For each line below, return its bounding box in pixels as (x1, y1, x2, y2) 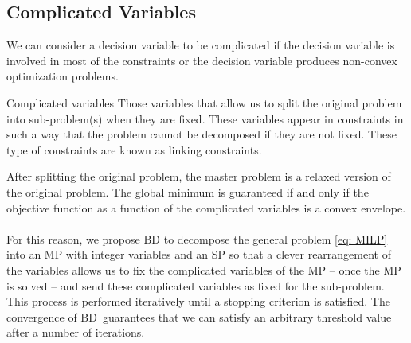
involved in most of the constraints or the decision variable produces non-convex (6, 52, 397, 68)
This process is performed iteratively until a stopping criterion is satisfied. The (6, 293, 390, 310)
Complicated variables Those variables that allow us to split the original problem (6, 94, 402, 111)
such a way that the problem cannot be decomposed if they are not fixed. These (6, 126, 397, 142)
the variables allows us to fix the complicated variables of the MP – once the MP (6, 261, 401, 278)
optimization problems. (6, 68, 119, 84)
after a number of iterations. (6, 324, 145, 341)
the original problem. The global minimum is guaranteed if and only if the (6, 183, 369, 200)
